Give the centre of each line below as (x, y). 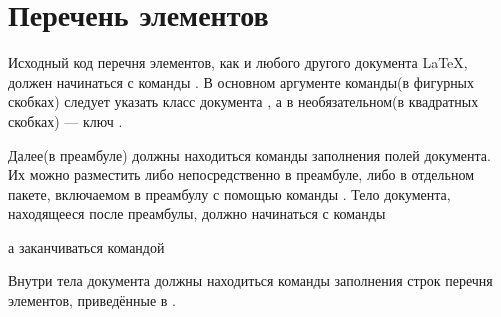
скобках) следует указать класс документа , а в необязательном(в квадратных (243, 101)
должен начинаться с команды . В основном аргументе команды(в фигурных (241, 81)
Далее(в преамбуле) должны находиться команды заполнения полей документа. (249, 154)
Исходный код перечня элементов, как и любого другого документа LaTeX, (238, 62)
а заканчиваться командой (86, 246)
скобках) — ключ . (65, 120)
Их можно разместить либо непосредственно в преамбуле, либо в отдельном (241, 174)
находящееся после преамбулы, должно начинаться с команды (197, 213)
